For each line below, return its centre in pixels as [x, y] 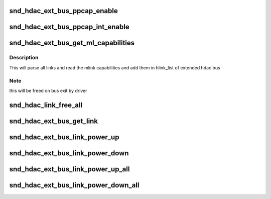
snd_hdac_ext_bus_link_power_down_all [74, 185]
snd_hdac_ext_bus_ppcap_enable [63, 11]
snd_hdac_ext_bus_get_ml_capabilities [72, 43]
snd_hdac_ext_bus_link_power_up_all [70, 169]
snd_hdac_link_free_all [46, 105]
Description [24, 58]
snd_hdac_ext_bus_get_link [53, 121]
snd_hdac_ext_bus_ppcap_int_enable [70, 27]
